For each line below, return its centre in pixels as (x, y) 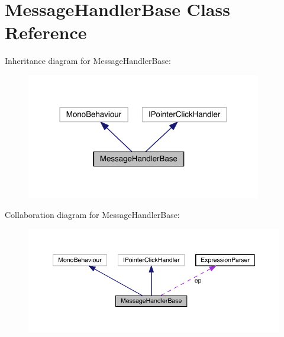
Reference (46, 32)
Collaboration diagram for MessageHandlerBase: (92, 215)
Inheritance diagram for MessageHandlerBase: (88, 61)
